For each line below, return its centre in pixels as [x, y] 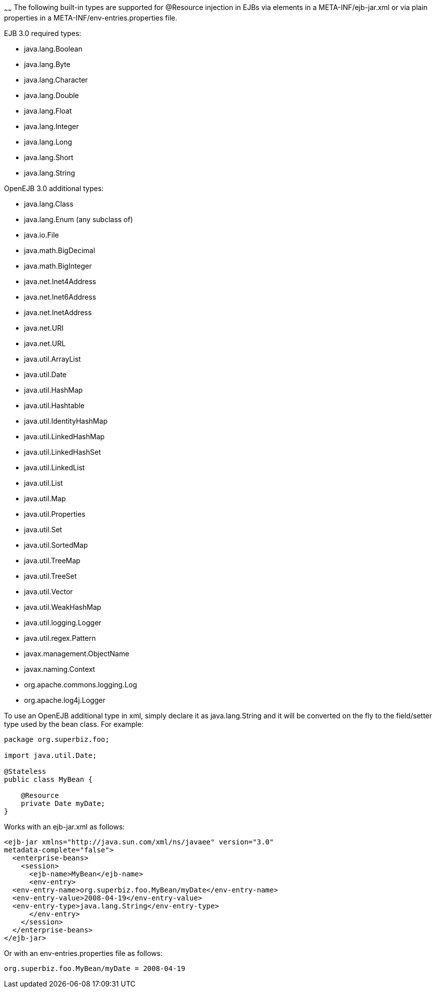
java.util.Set [43, 529]
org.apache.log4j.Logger [65, 700]
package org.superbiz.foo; [57, 739]
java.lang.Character [56, 80]
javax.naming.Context [60, 669]
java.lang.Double [51, 95]
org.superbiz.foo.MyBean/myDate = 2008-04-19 [95, 968]
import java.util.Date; [50, 755]
